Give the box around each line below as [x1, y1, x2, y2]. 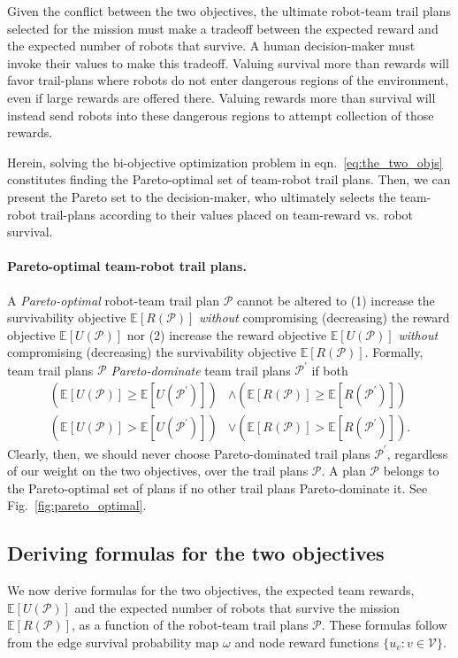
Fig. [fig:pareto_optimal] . [7, 496, 147, 515]
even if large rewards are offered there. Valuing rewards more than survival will [7, 88, 436, 106]
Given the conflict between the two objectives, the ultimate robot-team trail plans [7, 2, 451, 19]
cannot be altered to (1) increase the [237, 290, 435, 309]
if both [311, 360, 348, 379]
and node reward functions [234, 632, 379, 651]
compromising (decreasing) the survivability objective [7, 343, 297, 361]
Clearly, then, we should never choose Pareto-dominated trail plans [7, 444, 370, 462]
